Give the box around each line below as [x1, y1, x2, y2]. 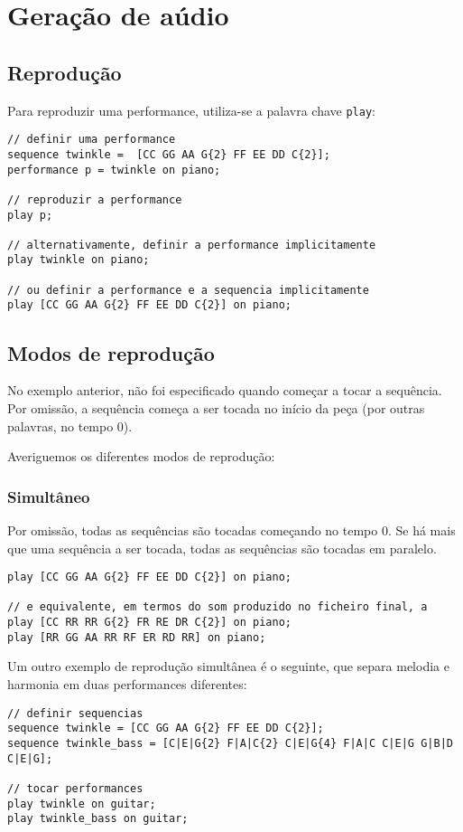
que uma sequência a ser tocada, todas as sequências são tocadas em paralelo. [7, 538, 437, 557]
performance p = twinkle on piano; [7, 163, 221, 176]
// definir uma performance [7, 133, 176, 147]
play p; [7, 208, 53, 222]
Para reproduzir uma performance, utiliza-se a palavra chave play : [7, 100, 375, 119]
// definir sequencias [7, 706, 144, 720]
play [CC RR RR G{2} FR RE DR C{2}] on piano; [7, 616, 292, 629]
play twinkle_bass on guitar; [7, 812, 189, 826]
